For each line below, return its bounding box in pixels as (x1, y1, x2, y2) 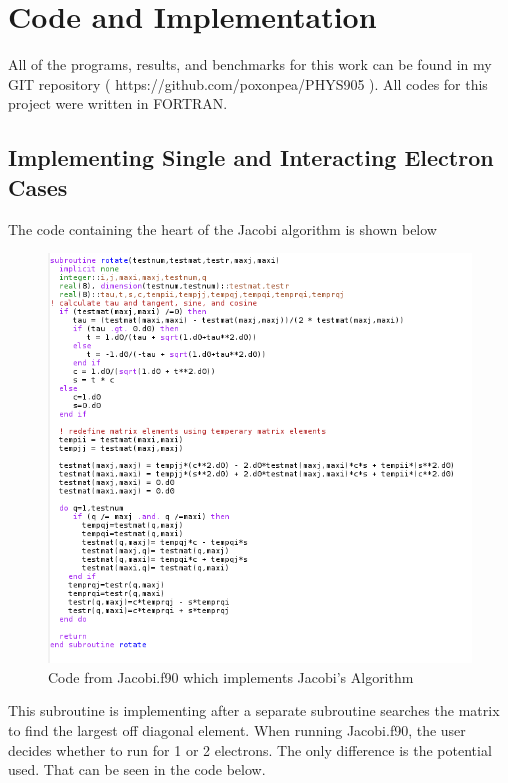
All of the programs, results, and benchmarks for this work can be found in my (8, 54, 492, 75)
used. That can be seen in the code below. (8, 759, 266, 780)
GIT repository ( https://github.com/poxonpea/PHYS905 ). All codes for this (8, 73, 488, 94)
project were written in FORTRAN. (8, 93, 228, 114)
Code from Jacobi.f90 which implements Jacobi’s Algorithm (48, 666, 414, 687)
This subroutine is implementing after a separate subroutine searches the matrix (8, 700, 500, 721)
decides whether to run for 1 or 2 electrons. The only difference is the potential (8, 739, 492, 760)
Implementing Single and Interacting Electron (8, 142, 494, 173)
